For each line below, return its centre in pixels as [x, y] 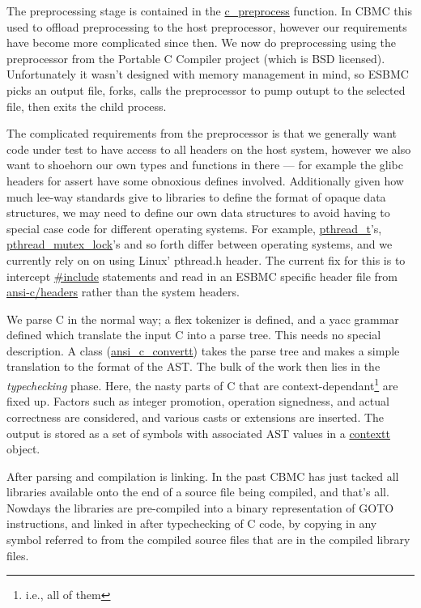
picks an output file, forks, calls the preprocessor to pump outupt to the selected [206, 89]
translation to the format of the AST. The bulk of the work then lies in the [193, 366]
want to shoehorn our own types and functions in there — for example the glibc [205, 165]
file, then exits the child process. [87, 106]
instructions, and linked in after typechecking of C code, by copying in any [192, 523]
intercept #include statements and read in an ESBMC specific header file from [202, 276]
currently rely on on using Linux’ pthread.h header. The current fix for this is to [206, 259]
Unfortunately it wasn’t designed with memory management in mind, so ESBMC [208, 74]
